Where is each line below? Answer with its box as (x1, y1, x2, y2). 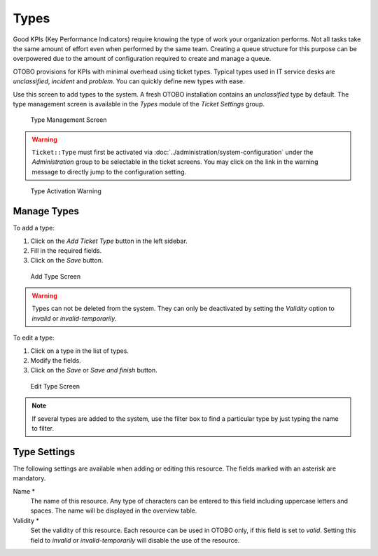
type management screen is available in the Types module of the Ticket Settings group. (13, 99, 265, 108)
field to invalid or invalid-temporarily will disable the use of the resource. (30, 536, 240, 544)
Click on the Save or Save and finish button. (30, 366, 157, 375)
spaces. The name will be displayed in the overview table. (30, 506, 197, 515)
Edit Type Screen (30, 382, 80, 390)
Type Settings (13, 445, 76, 458)
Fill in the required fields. (30, 246, 102, 255)
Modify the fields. (30, 356, 82, 365)
